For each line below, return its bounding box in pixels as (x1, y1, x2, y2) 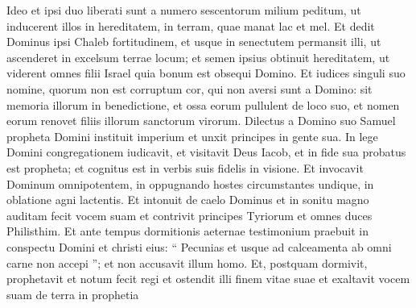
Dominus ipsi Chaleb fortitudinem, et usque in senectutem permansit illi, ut (6, 33, 381, 50)
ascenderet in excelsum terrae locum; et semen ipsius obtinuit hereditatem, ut (6, 48, 390, 65)
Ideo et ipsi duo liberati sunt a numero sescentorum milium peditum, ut (6, 2, 361, 18)
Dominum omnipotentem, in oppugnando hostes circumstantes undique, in (6, 175, 374, 192)
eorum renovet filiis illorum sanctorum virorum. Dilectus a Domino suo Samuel (6, 112, 396, 129)
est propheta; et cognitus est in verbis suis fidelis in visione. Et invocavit (6, 159, 364, 176)
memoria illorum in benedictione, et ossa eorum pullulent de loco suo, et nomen (6, 96, 400, 113)
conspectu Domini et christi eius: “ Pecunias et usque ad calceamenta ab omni (6, 238, 392, 255)
